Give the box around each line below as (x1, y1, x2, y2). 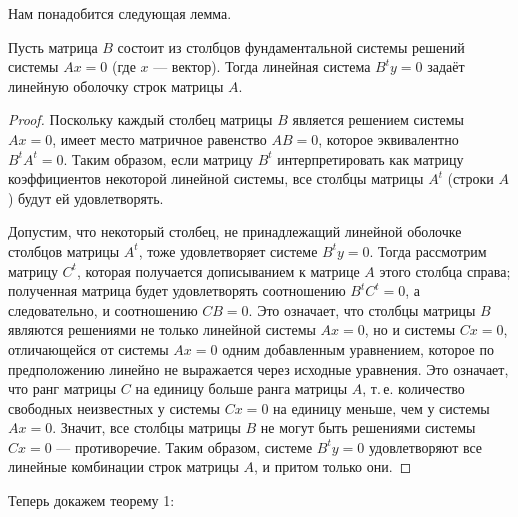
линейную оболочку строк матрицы (8, 75, 224, 96)
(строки (447, 168, 494, 189)
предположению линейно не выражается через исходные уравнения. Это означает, (8, 358, 509, 379)
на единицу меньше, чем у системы (273, 397, 490, 418)
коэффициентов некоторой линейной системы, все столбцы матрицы (8, 168, 424, 189)
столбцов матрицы (8, 240, 120, 261)
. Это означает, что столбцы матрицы (248, 299, 476, 320)
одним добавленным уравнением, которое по (222, 338, 494, 359)
